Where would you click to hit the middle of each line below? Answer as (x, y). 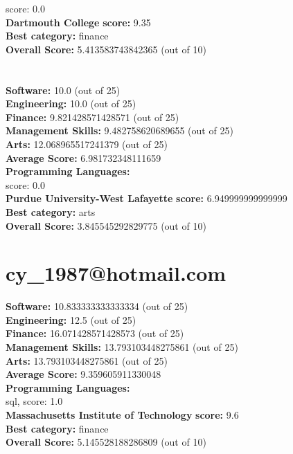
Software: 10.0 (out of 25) (63, 90)
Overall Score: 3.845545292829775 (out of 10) (106, 225)
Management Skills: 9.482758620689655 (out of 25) (119, 130)
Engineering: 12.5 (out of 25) (71, 319)
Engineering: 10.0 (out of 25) (71, 103)
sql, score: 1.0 (34, 401)
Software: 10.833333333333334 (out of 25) (97, 306)
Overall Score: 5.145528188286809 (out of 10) (106, 442)
